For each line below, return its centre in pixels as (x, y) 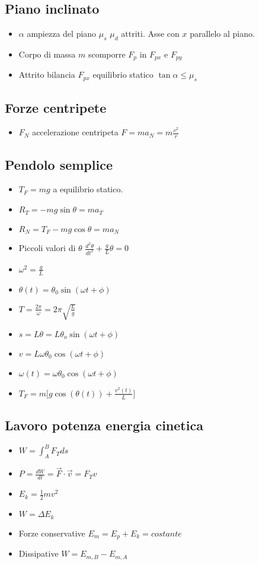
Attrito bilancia (47, 74)
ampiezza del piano (62, 34)
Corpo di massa (47, 54)
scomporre (107, 54)
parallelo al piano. (222, 34)
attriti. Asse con (150, 34)
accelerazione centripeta (75, 132)
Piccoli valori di (47, 248)
